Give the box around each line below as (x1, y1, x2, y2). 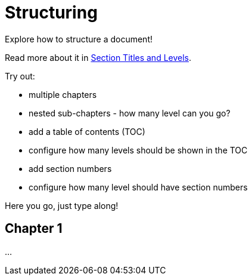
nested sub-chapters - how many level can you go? (29, 107, 231, 118)
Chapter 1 (5, 221, 63, 236)
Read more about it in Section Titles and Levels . (5, 52, 192, 63)
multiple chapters (29, 89, 97, 100)
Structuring (5, 2, 98, 23)
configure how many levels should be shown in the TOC (29, 144, 248, 155)
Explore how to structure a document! (5, 33, 153, 44)
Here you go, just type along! (5, 200, 119, 211)
